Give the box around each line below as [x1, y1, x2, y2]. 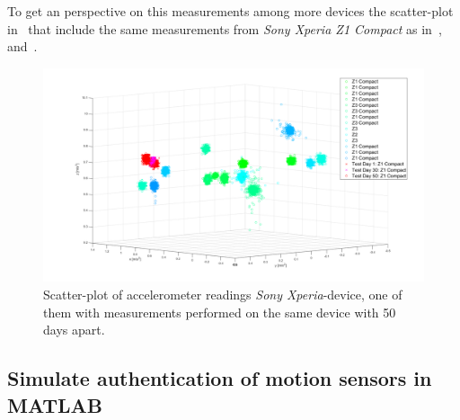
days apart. [43, 320, 105, 339]
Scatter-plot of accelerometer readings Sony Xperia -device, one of [43, 285, 402, 304]
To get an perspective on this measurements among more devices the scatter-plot [7, 2, 454, 20]
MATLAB [7, 390, 102, 418]
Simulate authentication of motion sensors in [7, 364, 432, 392]
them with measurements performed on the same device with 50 [43, 302, 396, 321]
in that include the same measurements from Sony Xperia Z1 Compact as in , [7, 19, 442, 38]
